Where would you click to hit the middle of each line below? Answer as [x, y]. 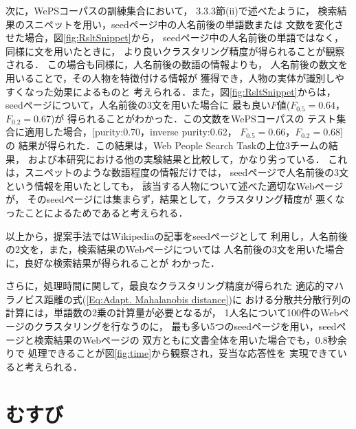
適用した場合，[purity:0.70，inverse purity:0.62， [131, 132]
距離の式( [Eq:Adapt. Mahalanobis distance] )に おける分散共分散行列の [197, 299]
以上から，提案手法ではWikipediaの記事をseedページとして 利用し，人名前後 [177, 235]
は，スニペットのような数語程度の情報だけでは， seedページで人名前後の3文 [177, 172]
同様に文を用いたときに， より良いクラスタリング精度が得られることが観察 [175, 51]
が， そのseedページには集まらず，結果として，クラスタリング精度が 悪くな [175, 199]
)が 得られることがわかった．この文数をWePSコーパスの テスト [193, 118]
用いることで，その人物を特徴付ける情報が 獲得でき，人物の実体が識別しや [175, 77]
